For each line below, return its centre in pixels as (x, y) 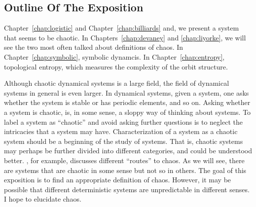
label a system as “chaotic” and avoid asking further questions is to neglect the (123, 121)
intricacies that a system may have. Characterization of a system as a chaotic (121, 131)
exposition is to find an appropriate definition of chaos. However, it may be (118, 180)
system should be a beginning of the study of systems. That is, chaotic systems (124, 141)
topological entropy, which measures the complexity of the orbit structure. (116, 66)
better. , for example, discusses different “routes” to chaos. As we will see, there (124, 160)
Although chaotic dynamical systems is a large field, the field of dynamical (117, 83)
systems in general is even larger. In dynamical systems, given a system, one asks (127, 92)
